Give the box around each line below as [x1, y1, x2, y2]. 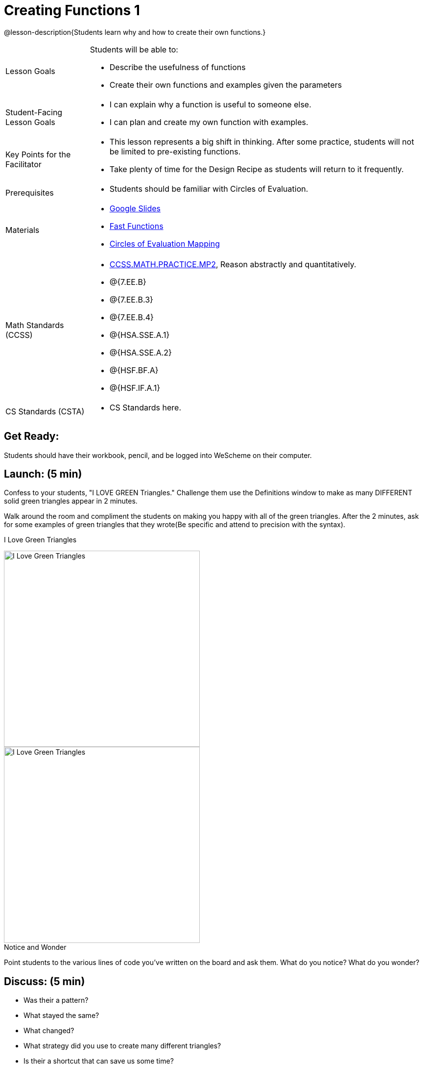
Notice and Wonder [4, 943, 67, 952]
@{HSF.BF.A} [109, 365, 159, 375]
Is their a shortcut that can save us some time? [23, 1057, 174, 1066]
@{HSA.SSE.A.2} [109, 347, 172, 357]
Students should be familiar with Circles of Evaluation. [109, 183, 308, 194]
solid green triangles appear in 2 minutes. [4, 497, 138, 506]
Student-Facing [5, 107, 63, 117]
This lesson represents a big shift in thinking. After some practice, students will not [109, 136, 414, 147]
